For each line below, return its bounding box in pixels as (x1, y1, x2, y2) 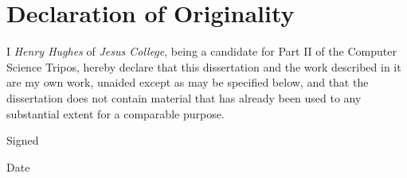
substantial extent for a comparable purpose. (6, 105, 225, 122)
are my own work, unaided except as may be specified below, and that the (6, 74, 369, 91)
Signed (6, 132, 39, 149)
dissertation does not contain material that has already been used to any (6, 89, 362, 106)
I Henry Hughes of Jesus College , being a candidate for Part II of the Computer (6, 43, 397, 60)
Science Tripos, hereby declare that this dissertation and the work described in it (6, 58, 401, 75)
